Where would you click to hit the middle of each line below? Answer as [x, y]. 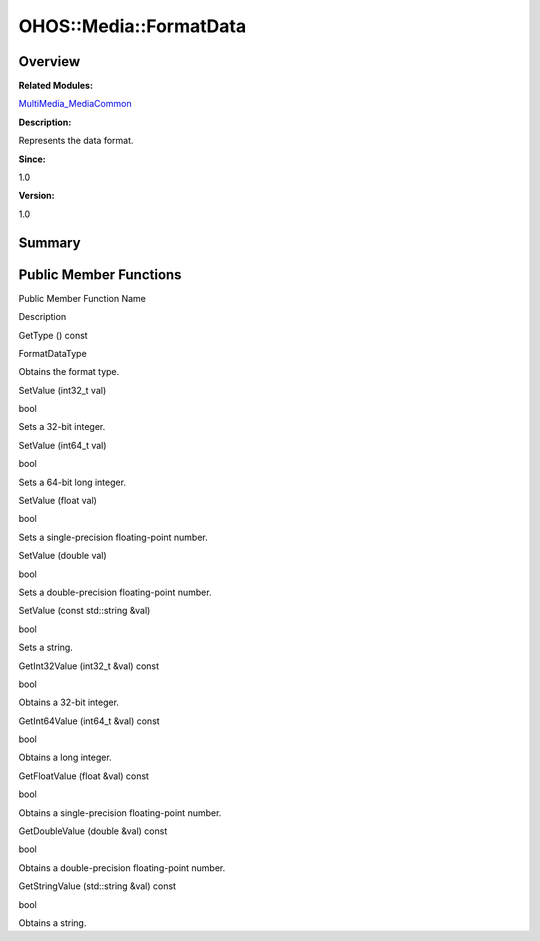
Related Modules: [56, 86]
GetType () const [53, 335]
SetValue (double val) [62, 556]
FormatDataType [52, 353]
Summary [49, 242]
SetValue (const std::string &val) [84, 611]
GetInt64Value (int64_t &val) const [89, 721]
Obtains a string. [52, 923]
